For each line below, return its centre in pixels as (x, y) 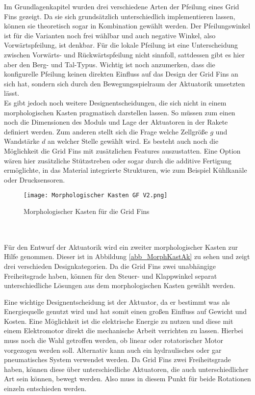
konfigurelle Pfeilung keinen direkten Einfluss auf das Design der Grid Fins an (121, 74)
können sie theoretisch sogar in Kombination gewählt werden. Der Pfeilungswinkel (127, 26)
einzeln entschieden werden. (45, 388)
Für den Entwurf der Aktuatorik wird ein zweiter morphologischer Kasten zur (121, 247)
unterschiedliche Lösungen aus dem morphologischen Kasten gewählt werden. (120, 285)
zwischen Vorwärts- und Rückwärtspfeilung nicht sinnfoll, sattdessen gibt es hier (124, 54)
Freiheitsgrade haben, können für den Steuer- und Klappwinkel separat (111, 276)
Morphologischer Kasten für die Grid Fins (87, 211)
